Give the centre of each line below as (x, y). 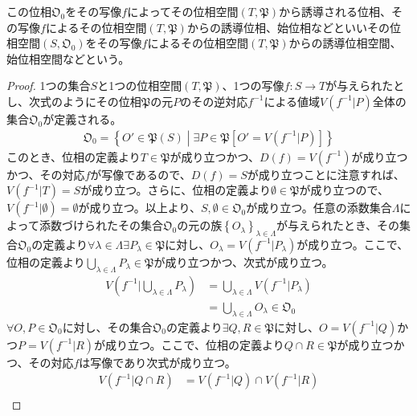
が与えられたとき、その (338, 225)
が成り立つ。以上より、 (139, 208)
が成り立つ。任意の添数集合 (319, 208)
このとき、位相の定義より (74, 156)
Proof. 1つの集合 (49, 86)
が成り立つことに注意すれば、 (326, 174)
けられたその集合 (118, 225)
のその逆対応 (214, 101)
